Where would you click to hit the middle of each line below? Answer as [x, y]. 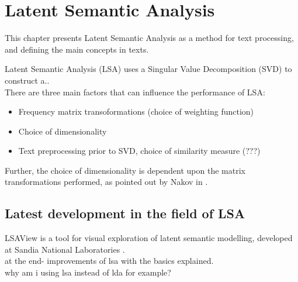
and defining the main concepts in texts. [77, 49]
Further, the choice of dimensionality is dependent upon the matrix [125, 170]
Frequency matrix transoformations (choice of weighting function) [136, 111]
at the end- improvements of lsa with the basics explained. [109, 261]
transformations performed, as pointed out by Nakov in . [106, 182]
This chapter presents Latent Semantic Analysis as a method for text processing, [149, 38]
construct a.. [27, 80]
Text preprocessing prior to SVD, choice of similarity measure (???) [139, 151]
